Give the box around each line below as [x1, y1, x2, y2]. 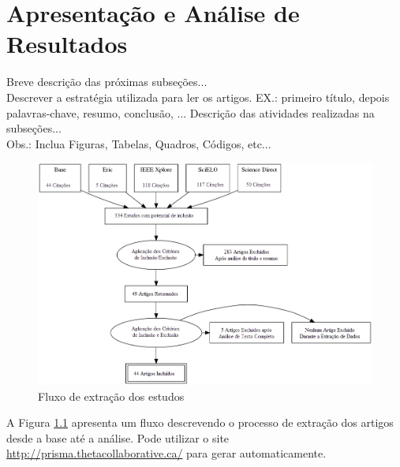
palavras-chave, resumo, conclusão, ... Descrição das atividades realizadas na [6, 104, 375, 121]
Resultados [6, 28, 128, 60]
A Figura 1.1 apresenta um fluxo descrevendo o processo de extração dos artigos [6, 414, 394, 431]
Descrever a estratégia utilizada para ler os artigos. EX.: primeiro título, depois [6, 88, 390, 105]
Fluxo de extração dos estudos [38, 387, 185, 404]
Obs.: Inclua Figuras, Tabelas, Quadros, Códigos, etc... [6, 135, 271, 151]
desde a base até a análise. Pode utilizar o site [6, 429, 230, 446]
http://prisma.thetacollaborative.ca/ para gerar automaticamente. [6, 445, 327, 461]
